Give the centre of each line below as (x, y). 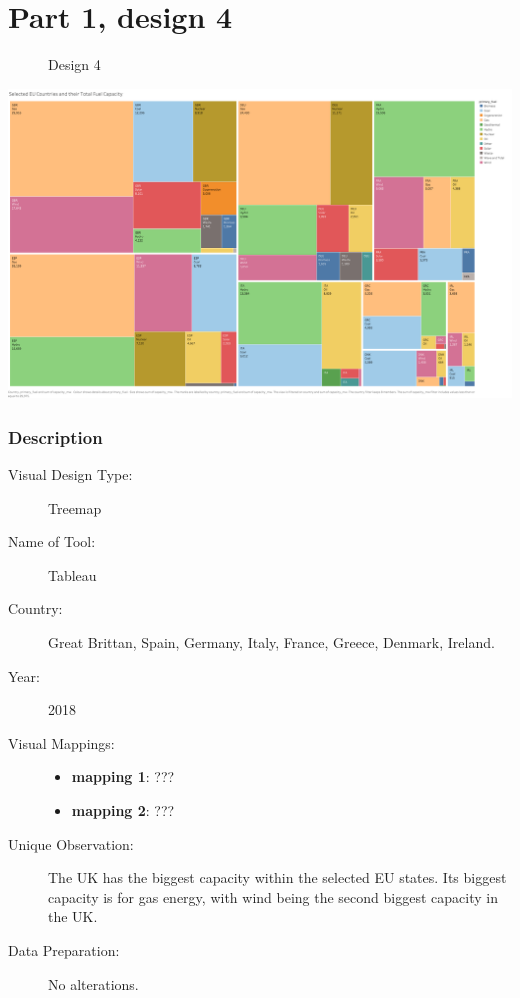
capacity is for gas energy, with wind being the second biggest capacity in (273, 896)
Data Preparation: (64, 950)
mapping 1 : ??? (123, 776)
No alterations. (93, 983)
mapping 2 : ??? (123, 810)
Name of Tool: (52, 541)
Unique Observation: (71, 843)
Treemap (75, 507)
